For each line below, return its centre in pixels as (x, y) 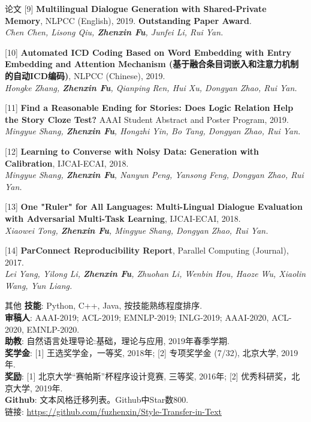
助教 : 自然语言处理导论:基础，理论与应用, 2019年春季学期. (117, 341)
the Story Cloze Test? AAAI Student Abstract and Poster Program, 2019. (147, 119)
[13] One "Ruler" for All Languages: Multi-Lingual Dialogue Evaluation (154, 207)
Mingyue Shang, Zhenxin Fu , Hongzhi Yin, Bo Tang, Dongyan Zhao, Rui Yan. (153, 131)
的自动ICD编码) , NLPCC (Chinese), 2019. (85, 75)
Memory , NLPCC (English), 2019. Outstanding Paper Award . (128, 20)
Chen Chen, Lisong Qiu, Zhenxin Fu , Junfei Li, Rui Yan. (114, 32)
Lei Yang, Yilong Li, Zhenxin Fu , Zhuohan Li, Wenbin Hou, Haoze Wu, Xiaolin (155, 274)
